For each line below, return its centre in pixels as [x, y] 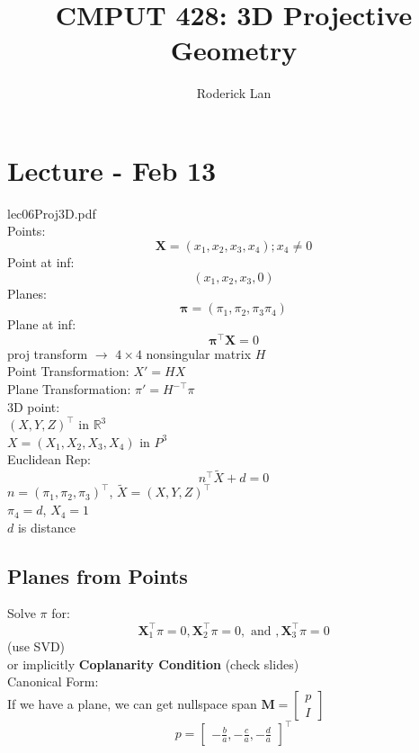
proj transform [48, 353]
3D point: [34, 406]
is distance [46, 527]
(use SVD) [36, 646]
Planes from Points [98, 575]
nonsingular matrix [199, 353]
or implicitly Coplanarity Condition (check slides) [153, 663]
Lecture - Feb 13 [112, 170]
